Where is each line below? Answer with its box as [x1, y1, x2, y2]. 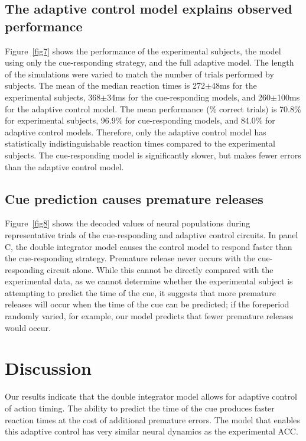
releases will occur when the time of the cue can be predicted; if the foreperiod [5, 298, 289, 310]
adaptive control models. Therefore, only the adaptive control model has [5, 125, 266, 138]
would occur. [5, 321, 51, 333]
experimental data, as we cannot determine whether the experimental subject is [5, 275, 293, 287]
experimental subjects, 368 [5, 90, 101, 103]
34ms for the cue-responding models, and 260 [107, 90, 271, 103]
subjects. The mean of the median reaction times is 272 [5, 79, 206, 92]
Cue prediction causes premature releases [5, 189, 263, 207]
